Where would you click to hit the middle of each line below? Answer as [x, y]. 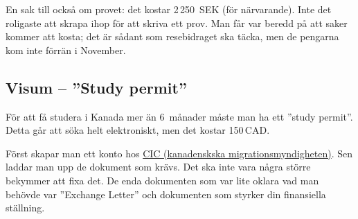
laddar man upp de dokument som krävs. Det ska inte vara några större [158, 167]
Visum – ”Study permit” [96, 87]
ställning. [25, 208]
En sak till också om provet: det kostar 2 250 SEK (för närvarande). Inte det [169, 9]
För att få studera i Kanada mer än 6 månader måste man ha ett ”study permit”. [179, 116]
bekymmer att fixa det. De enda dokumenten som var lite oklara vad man [162, 180]
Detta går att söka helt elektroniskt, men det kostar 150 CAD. [138, 130]
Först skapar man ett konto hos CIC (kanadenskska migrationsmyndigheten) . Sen [179, 153]
